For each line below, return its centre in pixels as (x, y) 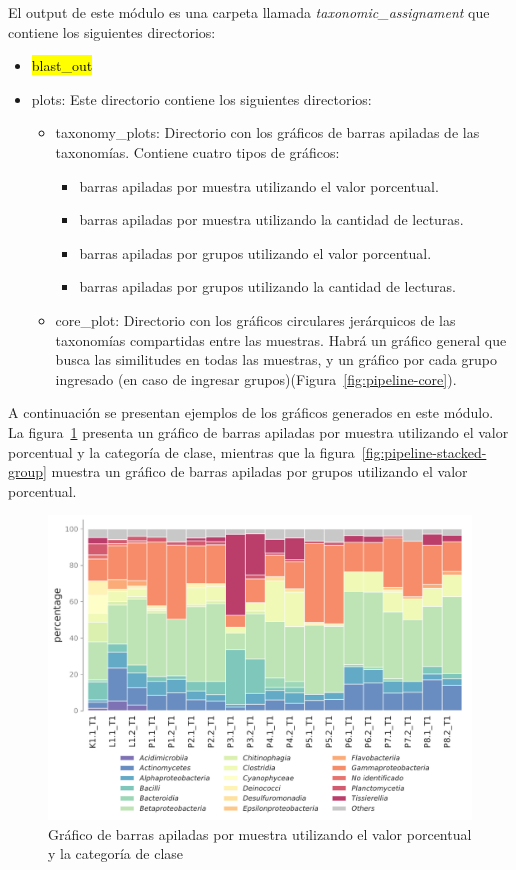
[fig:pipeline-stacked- (424, 451)
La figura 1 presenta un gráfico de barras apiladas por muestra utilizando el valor (258, 431)
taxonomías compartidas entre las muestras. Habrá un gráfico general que (281, 339)
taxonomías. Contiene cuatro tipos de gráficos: (197, 151)
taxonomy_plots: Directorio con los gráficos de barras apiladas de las (267, 132)
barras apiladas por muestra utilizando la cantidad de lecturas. (271, 219)
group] (27, 471)
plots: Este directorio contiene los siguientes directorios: (201, 98)
